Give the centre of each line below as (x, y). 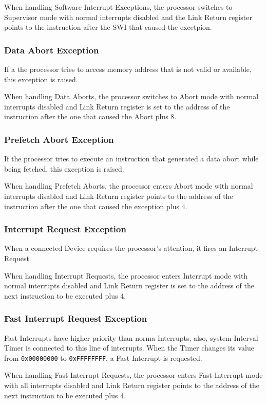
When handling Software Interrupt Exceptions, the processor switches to (118, 7)
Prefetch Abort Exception (59, 139)
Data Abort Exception (52, 50)
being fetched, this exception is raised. (64, 168)
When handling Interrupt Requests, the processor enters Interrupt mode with (126, 275)
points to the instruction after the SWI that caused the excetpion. (108, 27)
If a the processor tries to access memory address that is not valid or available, (128, 69)
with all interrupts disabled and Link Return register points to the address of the (132, 385)
